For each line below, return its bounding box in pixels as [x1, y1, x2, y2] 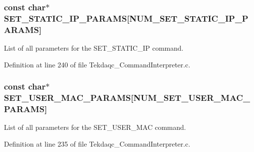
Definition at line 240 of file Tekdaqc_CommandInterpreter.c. [4, 59, 190, 69]
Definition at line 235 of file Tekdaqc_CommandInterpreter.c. [4, 138, 190, 149]
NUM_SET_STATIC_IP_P [129, 12, 249, 24]
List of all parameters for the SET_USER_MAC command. [4, 122, 186, 132]
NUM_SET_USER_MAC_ [133, 91, 250, 104]
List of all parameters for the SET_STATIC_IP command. [4, 43, 183, 53]
